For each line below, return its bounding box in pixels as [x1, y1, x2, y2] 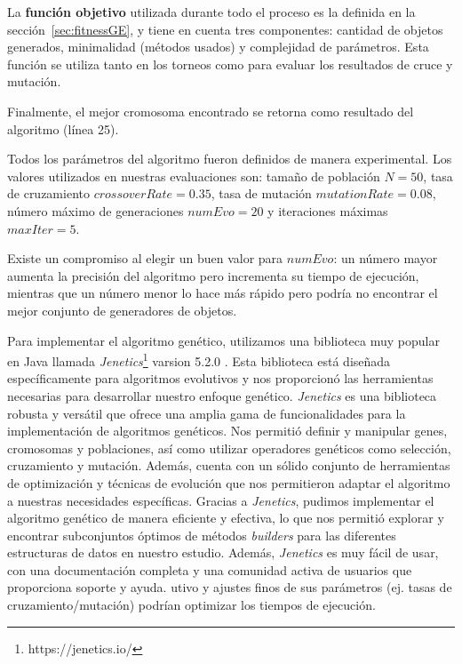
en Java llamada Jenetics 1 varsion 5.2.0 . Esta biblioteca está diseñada [7, 349, 391, 370]
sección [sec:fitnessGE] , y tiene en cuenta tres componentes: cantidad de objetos [7, 20, 443, 38]
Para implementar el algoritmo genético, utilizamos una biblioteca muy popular [7, 331, 440, 349]
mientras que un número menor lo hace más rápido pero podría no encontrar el [7, 284, 438, 302]
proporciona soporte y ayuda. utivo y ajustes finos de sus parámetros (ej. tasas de [7, 578, 452, 596]
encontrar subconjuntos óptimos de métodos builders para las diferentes [7, 525, 396, 544]
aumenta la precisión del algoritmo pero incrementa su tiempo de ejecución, [7, 266, 419, 284]
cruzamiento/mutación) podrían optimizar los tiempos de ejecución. [7, 596, 376, 614]
